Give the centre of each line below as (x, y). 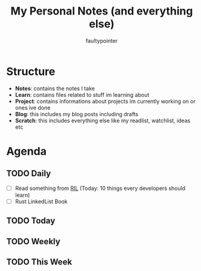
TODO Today (31, 221)
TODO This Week (39, 262)
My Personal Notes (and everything (102, 11)
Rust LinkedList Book (41, 201)
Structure (31, 71)
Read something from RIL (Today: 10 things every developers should (100, 188)
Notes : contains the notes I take (55, 88)
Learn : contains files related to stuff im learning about (82, 94)
